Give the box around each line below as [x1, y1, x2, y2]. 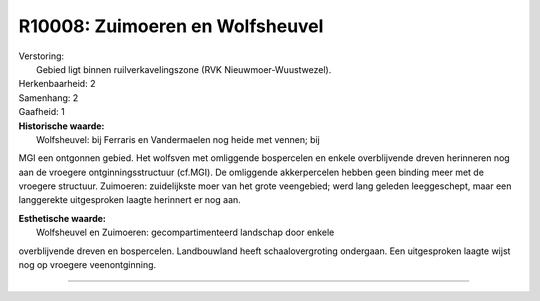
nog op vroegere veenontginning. [18, 259, 157, 271]
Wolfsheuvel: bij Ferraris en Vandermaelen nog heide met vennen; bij [36, 133, 320, 145]
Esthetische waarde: [18, 212, 107, 224]
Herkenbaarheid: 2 [18, 78, 96, 90]
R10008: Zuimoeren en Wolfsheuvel [18, 15, 324, 37]
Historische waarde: [18, 120, 105, 132]
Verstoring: [18, 50, 65, 62]
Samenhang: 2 [18, 91, 79, 104]
